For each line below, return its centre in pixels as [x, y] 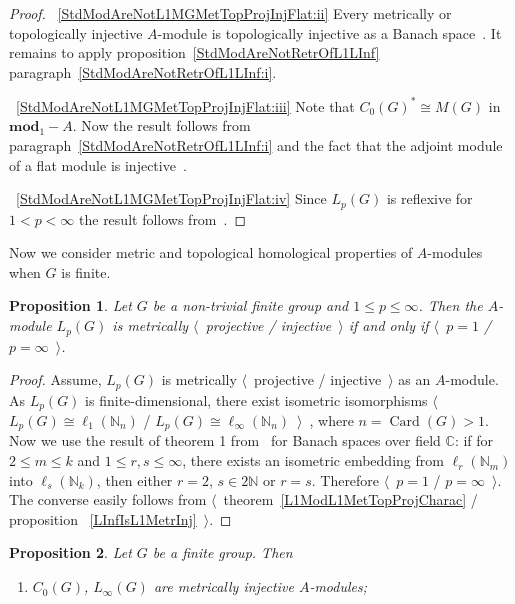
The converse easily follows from [108, 499]
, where [331, 420]
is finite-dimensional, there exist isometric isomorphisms [256, 399]
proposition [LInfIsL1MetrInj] [103, 518]
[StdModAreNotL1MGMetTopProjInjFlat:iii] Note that [185, 105]
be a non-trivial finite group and [250, 305]
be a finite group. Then [222, 552]
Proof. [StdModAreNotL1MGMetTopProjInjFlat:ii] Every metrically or [230, 13]
